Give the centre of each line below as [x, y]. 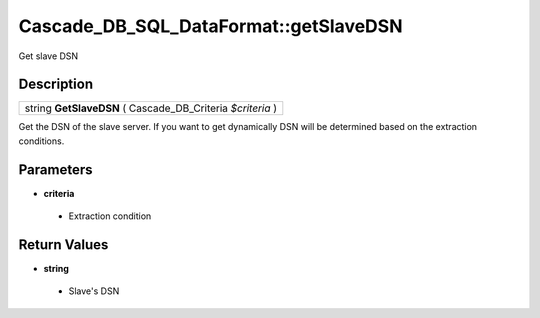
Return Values [63, 244]
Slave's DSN [94, 291]
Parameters [55, 169]
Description [56, 84]
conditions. [41, 141]
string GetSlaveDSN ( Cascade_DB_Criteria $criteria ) [151, 108]
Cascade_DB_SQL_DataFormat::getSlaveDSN [211, 26]
